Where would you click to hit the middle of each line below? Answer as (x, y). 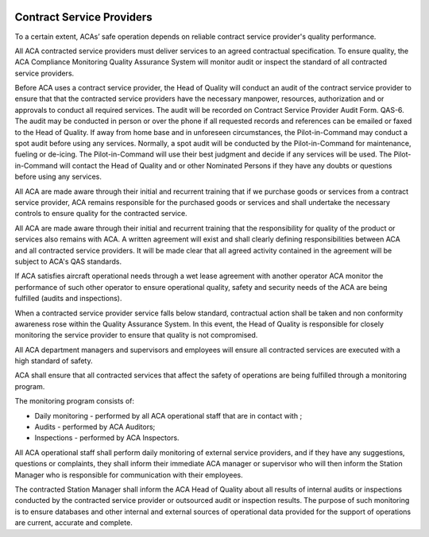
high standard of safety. (54, 361)
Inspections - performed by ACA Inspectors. (107, 438)
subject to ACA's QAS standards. (68, 261)
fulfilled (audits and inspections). (68, 299)
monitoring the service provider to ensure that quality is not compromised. (136, 335)
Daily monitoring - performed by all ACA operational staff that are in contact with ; (168, 415)
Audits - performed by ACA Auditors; (95, 427)
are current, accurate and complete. (73, 523)
